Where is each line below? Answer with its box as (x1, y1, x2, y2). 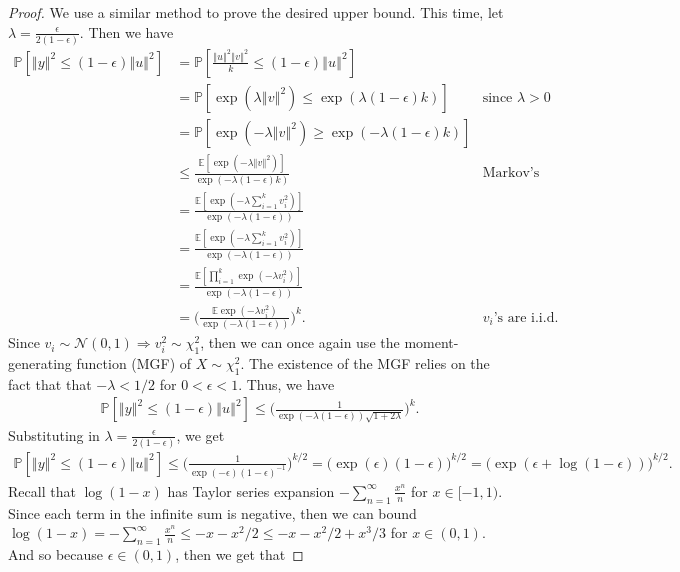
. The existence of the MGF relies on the (240, 353, 490, 374)
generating (8, 353, 72, 374)
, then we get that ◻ (175, 543, 304, 564)
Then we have (88, 21, 174, 42)
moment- (404, 332, 459, 353)
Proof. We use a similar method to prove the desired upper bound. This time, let (8, 2, 504, 22)
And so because (8, 543, 104, 564)
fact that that (8, 373, 92, 394)
